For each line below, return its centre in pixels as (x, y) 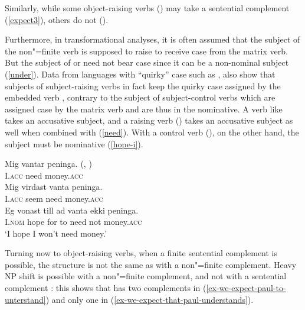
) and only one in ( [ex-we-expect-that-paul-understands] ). (150, 299)
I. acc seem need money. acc (54, 198)
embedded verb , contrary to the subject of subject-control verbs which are (140, 97)
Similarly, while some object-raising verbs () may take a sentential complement (147, 8)
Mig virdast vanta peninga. (54, 187)
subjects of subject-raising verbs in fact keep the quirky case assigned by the (143, 85)
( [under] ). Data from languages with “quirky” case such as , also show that (140, 74)
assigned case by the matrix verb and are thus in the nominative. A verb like (144, 109)
